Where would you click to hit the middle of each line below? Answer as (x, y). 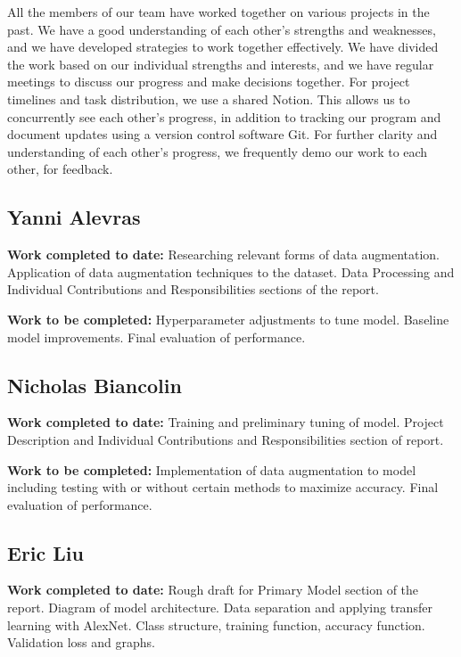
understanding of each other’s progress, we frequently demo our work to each (218, 151)
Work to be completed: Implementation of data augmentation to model (212, 469)
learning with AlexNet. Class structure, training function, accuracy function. (216, 624)
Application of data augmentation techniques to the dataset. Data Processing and (231, 271)
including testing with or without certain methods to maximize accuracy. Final (223, 487)
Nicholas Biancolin (95, 385)
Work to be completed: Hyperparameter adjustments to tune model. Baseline (228, 319)
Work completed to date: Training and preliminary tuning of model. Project (226, 422)
